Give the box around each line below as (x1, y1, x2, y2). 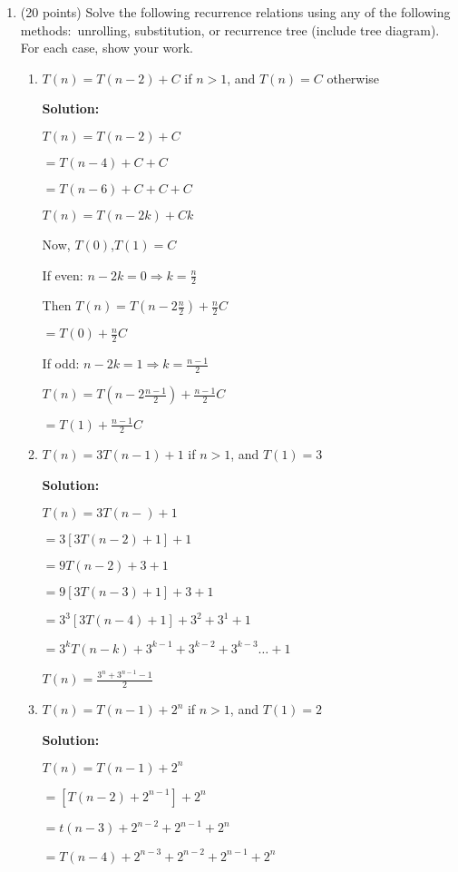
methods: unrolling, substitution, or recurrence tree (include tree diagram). (20, 20, 440, 39)
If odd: (42, 354, 80, 373)
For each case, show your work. (20, 38, 194, 57)
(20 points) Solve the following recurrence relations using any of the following (20, 3, 451, 21)
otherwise (326, 68, 380, 87)
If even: (42, 265, 83, 284)
